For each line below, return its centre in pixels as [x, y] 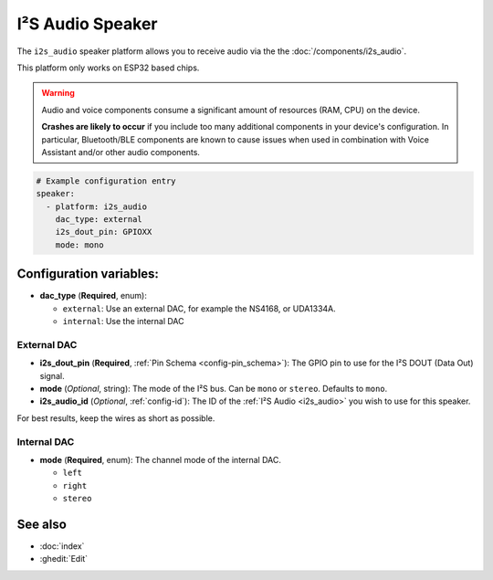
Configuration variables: [88, 274]
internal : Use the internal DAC [123, 322]
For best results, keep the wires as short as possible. [116, 418]
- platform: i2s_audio [97, 206]
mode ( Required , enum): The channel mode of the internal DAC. [161, 459]
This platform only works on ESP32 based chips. [108, 68]
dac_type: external [99, 220]
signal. [52, 375]
